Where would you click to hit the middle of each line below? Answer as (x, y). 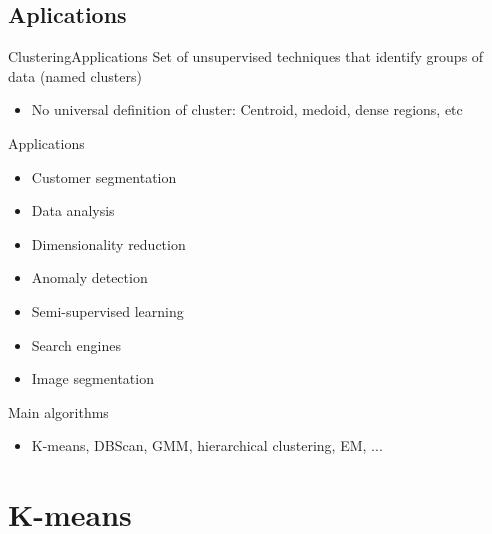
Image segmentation (92, 378)
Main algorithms (58, 411)
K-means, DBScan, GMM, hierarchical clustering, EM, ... (207, 445)
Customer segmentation (104, 176)
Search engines (76, 344)
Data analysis (73, 210)
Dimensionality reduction (108, 243)
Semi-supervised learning (107, 310)
